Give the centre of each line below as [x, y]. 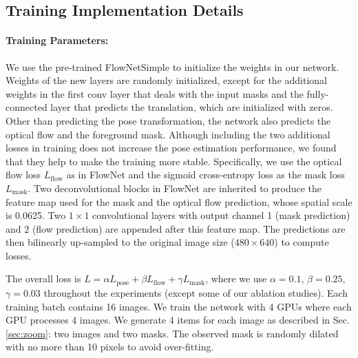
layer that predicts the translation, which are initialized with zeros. [192, 107]
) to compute [302, 242]
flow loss [23, 175]
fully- [318, 93]
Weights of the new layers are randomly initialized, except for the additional [166, 80]
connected [27, 107]
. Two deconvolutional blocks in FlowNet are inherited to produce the [175, 188]
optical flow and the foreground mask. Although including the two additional [168, 134]
